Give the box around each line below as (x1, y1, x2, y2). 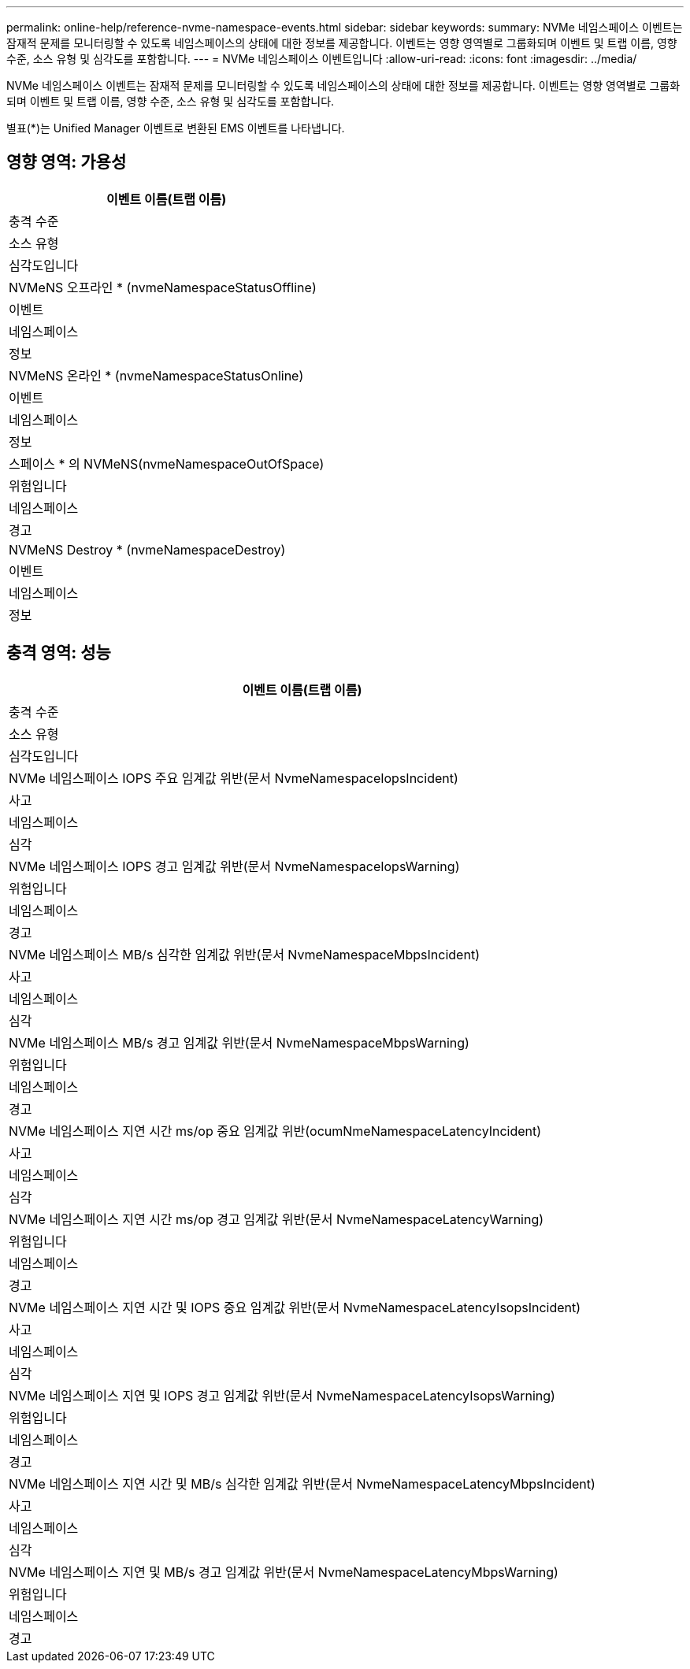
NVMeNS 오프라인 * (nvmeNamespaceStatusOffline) (9, 279, 317, 295)
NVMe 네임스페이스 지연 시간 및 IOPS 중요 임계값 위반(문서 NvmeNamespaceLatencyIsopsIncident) (9, 1299, 581, 1315)
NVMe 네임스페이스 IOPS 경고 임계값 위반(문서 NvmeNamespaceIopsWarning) (9, 858, 460, 874)
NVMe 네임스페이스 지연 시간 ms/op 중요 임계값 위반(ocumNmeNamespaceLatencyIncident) (9, 1122, 542, 1139)
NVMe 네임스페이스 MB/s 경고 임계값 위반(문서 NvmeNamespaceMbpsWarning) (9, 1034, 469, 1051)
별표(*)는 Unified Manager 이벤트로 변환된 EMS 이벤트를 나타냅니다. (6, 121, 345, 135)
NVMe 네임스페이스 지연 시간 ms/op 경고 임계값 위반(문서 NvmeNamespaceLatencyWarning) (9, 1211, 544, 1227)
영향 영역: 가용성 (6, 152, 127, 172)
